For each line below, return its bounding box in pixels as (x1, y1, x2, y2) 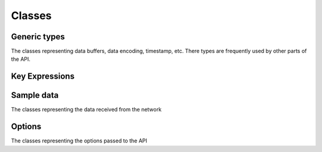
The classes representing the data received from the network (11, 106, 162, 113)
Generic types (11, 32, 65, 42)
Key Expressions (11, 72, 75, 82)
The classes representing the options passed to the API (11, 137, 147, 144)
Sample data (11, 90, 59, 101)
